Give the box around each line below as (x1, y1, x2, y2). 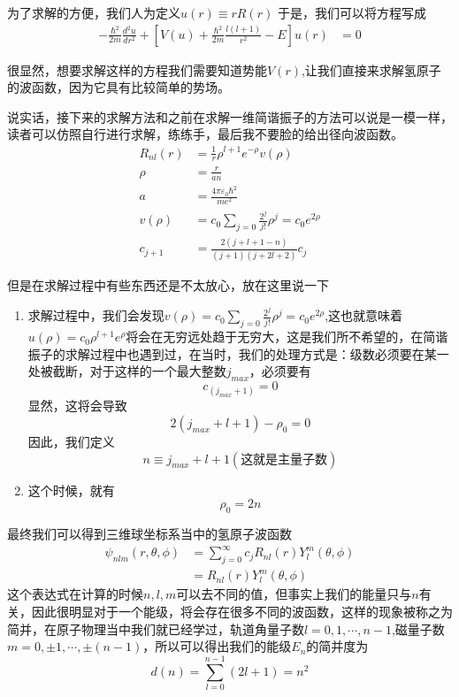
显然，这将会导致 (27, 396, 127, 415)
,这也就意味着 (325, 306, 403, 325)
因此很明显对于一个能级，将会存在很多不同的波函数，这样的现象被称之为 (31, 602, 453, 621)
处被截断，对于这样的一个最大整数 (27, 362, 226, 380)
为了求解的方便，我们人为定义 (7, 4, 180, 21)
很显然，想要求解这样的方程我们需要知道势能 (7, 60, 267, 79)
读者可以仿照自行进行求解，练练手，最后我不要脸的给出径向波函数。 (7, 125, 403, 143)
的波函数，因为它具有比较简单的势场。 (7, 78, 230, 96)
